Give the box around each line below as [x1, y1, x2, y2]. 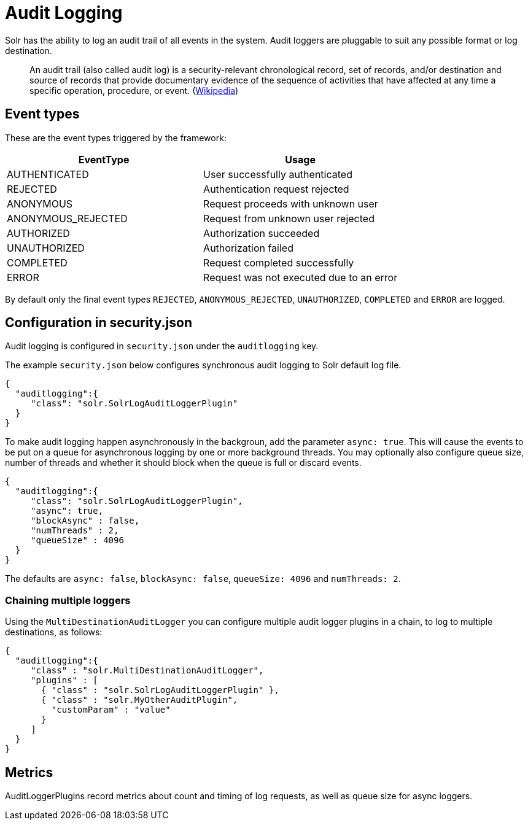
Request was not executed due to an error [203, 271, 398, 284]
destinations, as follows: [5, 627, 103, 638]
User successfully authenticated [203, 168, 352, 180]
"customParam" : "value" [51, 705, 171, 715]
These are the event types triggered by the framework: [5, 132, 227, 143]
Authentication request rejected [203, 182, 349, 195]
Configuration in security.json [5, 315, 192, 331]
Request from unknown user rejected [203, 212, 375, 225]
